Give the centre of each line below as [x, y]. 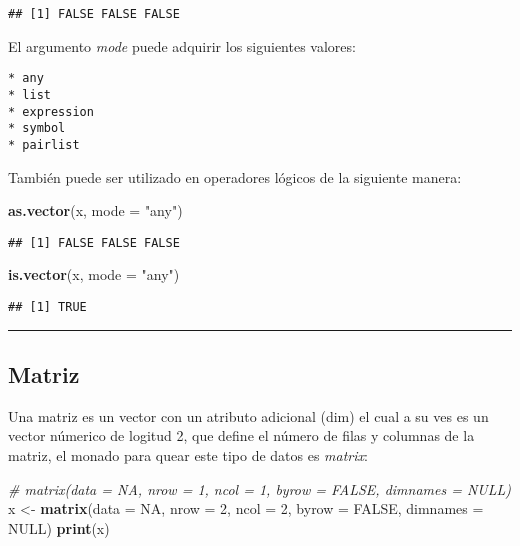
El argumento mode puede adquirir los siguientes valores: [182, 45]
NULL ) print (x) [59, 527]
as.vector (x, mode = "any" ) [95, 210]
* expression [51, 111]
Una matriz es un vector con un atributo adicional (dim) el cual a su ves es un [248, 415]
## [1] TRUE [47, 306]
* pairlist [44, 144]
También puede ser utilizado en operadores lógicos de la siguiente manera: [235, 176]
